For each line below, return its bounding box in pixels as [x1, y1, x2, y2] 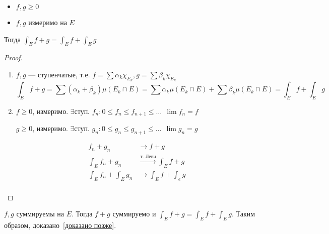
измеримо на [28, 17, 67, 27]
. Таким [232, 208, 255, 219]
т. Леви [140, 154, 156, 160]
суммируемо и [112, 208, 156, 219]
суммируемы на [16, 208, 64, 219]
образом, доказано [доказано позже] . [4, 219, 116, 230]
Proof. [4, 52, 23, 63]
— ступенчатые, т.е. [28, 69, 90, 79]
